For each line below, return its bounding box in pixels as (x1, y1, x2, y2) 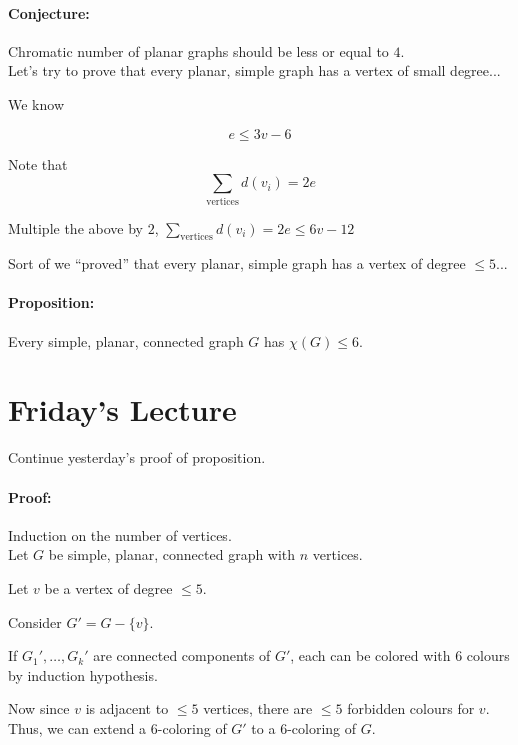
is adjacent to (85, 698, 169, 719)
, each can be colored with (290, 645, 451, 666)
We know (8, 93, 64, 114)
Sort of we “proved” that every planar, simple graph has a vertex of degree (8, 253, 466, 274)
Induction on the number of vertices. (8, 524, 232, 545)
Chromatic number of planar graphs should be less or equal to (8, 40, 389, 61)
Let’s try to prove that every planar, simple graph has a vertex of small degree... (8, 60, 501, 81)
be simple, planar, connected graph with (48, 544, 296, 565)
